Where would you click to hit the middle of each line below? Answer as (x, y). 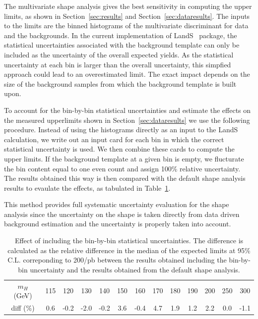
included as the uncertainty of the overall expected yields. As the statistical (119, 54)
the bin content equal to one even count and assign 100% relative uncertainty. (122, 168)
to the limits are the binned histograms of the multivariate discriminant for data (126, 26)
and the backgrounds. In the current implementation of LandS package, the (121, 35)
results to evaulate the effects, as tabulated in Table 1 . (87, 187)
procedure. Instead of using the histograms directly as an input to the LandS (121, 130)
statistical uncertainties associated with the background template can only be (122, 45)
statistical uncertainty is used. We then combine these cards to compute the (119, 149)
